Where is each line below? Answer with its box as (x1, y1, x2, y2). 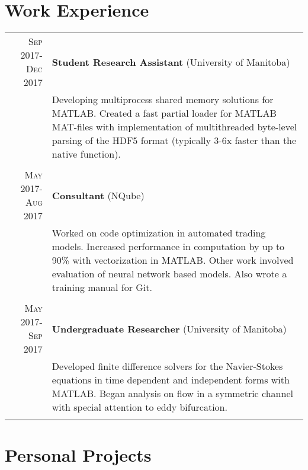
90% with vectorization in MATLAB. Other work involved (52, 253, 294, 267)
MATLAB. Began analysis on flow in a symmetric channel (52, 386, 293, 401)
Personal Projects (5, 443, 152, 467)
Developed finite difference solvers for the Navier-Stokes (52, 359, 283, 373)
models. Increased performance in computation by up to (52, 239, 285, 254)
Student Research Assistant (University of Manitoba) (52, 55, 290, 69)
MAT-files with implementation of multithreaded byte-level (52, 120, 297, 134)
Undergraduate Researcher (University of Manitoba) (52, 321, 287, 335)
